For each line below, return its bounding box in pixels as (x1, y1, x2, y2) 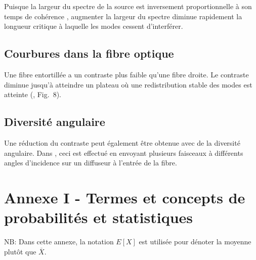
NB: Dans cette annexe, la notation (4, 236, 114, 247)
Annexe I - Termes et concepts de (4, 187, 245, 207)
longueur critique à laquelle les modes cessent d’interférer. (4, 21, 183, 31)
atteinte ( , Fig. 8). (4, 89, 61, 100)
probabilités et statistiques (4, 207, 193, 228)
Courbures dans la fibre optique (4, 46, 174, 61)
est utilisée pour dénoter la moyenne (139, 236, 251, 247)
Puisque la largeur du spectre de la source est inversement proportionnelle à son (4, 1, 252, 11)
